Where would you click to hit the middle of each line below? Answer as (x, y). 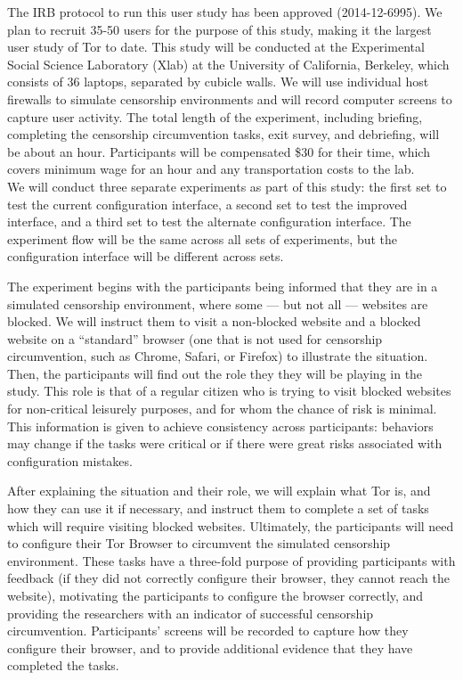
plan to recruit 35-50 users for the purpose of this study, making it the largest (219, 29)
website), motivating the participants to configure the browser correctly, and (215, 595)
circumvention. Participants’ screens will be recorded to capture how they (208, 631)
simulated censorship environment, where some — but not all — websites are (218, 303)
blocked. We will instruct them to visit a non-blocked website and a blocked (214, 321)
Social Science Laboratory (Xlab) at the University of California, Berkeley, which (228, 64)
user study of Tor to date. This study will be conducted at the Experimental (216, 47)
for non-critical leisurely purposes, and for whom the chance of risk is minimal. (222, 409)
